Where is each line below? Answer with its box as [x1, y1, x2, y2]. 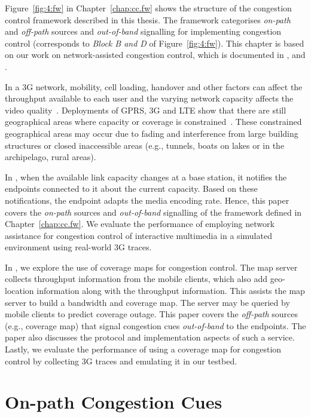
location [5, 284, 34, 297]
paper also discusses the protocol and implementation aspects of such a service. [5, 331, 295, 344]
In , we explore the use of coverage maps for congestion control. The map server [5, 260, 298, 273]
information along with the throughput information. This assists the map [36, 284, 305, 297]
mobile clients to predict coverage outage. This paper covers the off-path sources [5, 308, 298, 320]
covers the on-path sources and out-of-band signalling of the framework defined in [5, 206, 302, 218]
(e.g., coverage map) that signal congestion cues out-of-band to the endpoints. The [5, 319, 306, 332]
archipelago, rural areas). [5, 151, 96, 163]
